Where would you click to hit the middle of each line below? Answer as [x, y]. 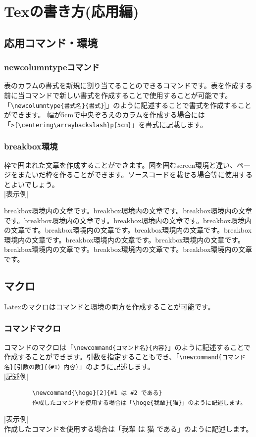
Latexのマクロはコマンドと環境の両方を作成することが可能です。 [109, 306]
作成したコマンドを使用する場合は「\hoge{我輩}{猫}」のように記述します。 [139, 403]
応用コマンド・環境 [51, 42]
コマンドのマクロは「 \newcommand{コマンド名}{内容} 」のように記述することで [128, 347]
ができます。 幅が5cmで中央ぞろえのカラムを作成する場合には [104, 115]
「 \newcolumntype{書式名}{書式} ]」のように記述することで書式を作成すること [128, 105]
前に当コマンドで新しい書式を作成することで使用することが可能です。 [118, 95]
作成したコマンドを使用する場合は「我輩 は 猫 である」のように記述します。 [128, 428]
